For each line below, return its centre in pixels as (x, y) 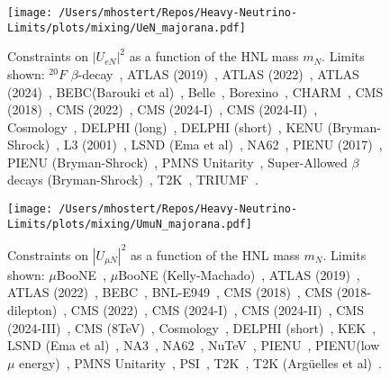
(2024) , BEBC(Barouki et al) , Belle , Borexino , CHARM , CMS (195, 91)
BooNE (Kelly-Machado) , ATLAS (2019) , (239, 274)
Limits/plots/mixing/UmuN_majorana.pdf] (130, 224)
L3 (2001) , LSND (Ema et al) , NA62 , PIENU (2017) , (223, 144)
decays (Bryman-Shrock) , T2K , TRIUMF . (133, 180)
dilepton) (32, 310)
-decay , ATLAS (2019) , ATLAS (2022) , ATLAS (218, 73)
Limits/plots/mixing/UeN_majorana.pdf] (127, 27)
